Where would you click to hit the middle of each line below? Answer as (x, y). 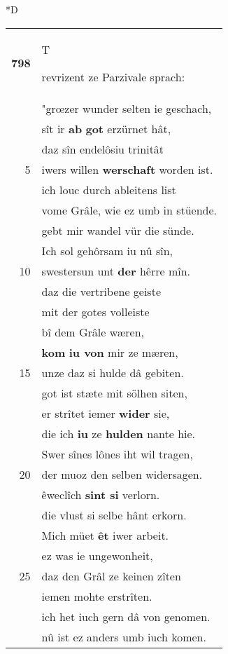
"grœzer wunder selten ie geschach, (127, 108)
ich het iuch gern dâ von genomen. (126, 616)
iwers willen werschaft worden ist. (127, 169)
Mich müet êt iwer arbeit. (105, 535)
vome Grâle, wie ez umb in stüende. (129, 210)
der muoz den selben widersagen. (122, 474)
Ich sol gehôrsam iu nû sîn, (107, 250)
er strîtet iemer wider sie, (106, 413)
